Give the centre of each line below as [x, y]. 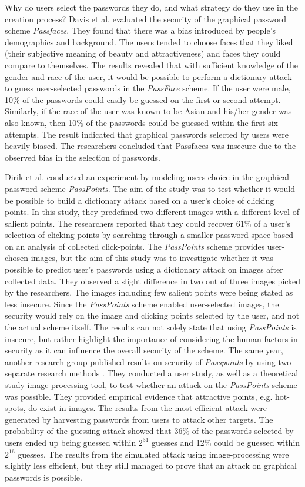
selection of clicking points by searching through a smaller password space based [149, 235]
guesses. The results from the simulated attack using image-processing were [153, 454]
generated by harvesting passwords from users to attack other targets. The [139, 419]
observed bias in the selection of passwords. [83, 157]
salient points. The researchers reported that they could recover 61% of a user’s [148, 223]
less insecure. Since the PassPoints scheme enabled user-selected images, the [142, 304]
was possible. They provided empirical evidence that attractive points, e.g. [139, 396]
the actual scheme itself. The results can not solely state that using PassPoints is [151, 327]
